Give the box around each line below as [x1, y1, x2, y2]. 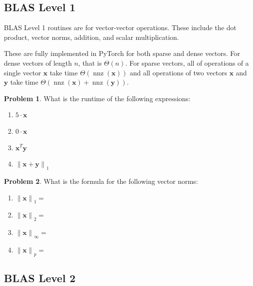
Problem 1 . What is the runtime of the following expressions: [4, 93, 191, 103]
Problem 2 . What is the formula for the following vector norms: [4, 176, 198, 186]
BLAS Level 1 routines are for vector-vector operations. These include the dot [4, 22, 236, 33]
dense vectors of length [4, 57, 72, 68]
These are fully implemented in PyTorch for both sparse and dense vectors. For [4, 48, 240, 58]
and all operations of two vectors [129, 67, 227, 77]
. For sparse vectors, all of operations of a [125, 57, 249, 68]
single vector [4, 67, 41, 77]
